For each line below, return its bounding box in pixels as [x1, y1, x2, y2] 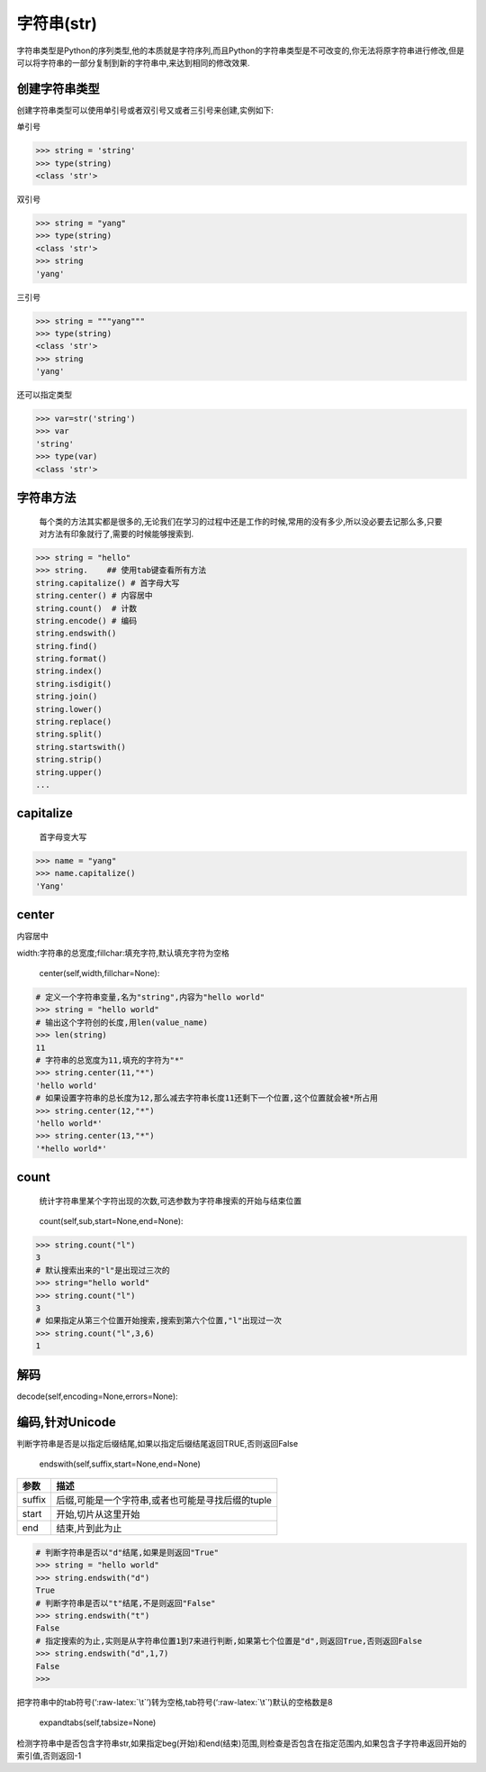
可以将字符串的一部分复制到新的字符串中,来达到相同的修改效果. [16, 57, 251, 68]
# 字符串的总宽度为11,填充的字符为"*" [35, 1055, 184, 1065]
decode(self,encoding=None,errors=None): [16, 1391, 179, 1402]
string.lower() [35, 704, 103, 714]
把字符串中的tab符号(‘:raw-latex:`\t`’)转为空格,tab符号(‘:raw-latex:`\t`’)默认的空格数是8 [16, 1696, 333, 1707]
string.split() [35, 729, 103, 739]
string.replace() [35, 717, 112, 727]
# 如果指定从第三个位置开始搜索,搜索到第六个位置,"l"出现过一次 [35, 1316, 283, 1326]
